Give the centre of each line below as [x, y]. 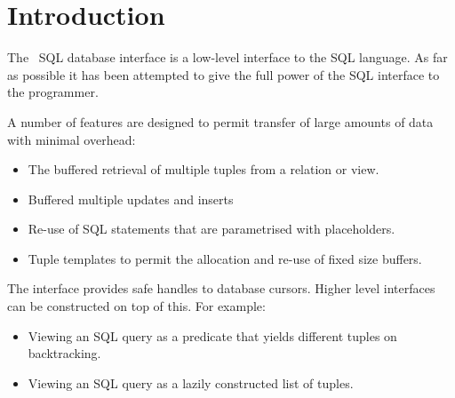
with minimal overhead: [72, 139]
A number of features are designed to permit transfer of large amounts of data [220, 121]
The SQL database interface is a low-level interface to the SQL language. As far [227, 57]
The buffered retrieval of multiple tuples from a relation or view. [204, 169]
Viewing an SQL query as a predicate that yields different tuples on [212, 335]
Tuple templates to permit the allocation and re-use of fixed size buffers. [225, 258]
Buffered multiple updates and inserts [131, 199]
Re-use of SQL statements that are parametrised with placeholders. [212, 229]
